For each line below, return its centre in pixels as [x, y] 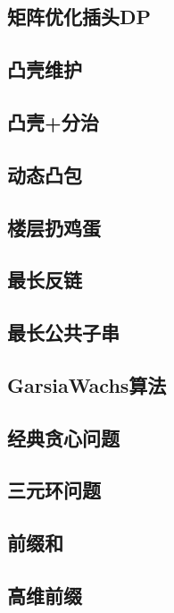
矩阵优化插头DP [79, 17]
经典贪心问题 [63, 437]
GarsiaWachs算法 [87, 384]
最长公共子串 [63, 332]
